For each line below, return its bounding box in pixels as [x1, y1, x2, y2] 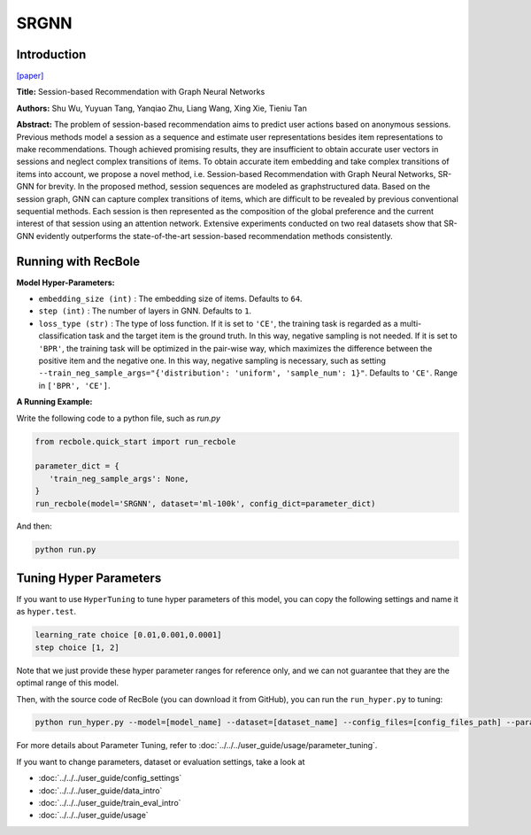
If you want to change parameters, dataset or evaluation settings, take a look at [16, 756, 305, 767]
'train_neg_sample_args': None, [49, 474, 189, 483]
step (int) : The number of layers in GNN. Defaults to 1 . [38, 305, 252, 316]
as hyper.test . [16, 607, 77, 617]
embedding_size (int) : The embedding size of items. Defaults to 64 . [38, 293, 303, 305]
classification [38, 330, 88, 341]
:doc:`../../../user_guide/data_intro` [38, 785, 163, 796]
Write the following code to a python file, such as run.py [16, 413, 221, 423]
